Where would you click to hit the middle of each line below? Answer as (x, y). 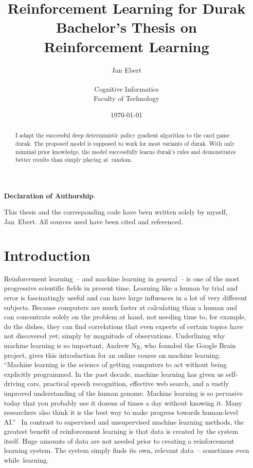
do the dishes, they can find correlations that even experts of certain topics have (124, 326)
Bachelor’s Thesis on (126, 27)
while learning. (26, 460)
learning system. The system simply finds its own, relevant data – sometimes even (126, 450)
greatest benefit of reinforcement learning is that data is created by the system (121, 431)
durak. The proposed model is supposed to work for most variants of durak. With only (125, 143)
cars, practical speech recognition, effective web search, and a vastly (128, 383)
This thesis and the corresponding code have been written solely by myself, (116, 212)
